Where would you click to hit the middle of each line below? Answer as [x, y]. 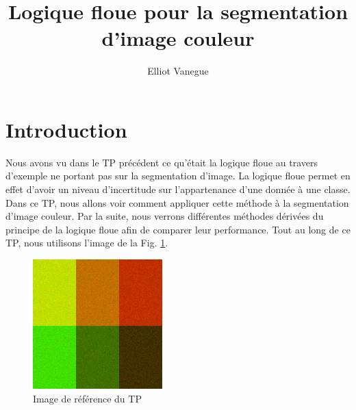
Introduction [66, 129]
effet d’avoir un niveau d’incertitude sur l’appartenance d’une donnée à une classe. [178, 189]
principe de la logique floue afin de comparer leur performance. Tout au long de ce [178, 229]
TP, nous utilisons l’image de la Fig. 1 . [87, 243]
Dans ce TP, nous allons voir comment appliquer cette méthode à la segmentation [177, 202]
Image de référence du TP [87, 398]
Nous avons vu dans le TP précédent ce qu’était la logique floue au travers [162, 162]
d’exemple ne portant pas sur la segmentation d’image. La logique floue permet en [178, 176]
